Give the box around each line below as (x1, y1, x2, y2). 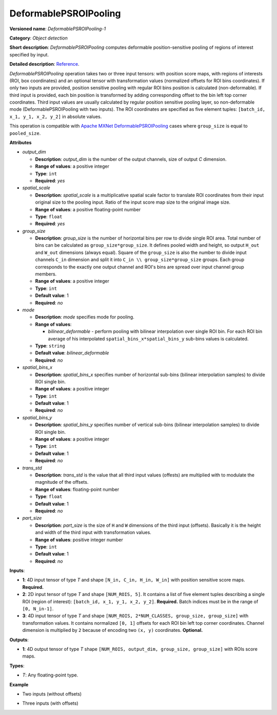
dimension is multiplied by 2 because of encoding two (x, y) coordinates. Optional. (22, 627, 203, 633)
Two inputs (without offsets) (22, 690, 82, 697)
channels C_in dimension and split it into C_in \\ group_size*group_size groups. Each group (35, 256, 245, 263)
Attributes (9, 140, 32, 146)
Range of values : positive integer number (35, 537, 123, 543)
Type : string (35, 343, 65, 349)
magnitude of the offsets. (35, 479, 89, 485)
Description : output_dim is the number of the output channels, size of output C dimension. (35, 156, 227, 162)
